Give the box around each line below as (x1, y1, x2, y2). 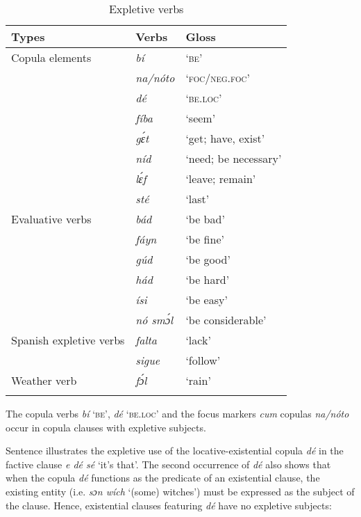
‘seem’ (185, 110, 216, 126)
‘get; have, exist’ (185, 130, 265, 146)
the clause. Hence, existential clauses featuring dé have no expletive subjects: (6, 498, 332, 512)
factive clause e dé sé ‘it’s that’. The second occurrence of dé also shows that (6, 456, 331, 471)
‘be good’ (185, 251, 230, 267)
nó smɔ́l (135, 312, 174, 328)
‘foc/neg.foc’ (185, 70, 250, 86)
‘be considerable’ (185, 312, 267, 328)
